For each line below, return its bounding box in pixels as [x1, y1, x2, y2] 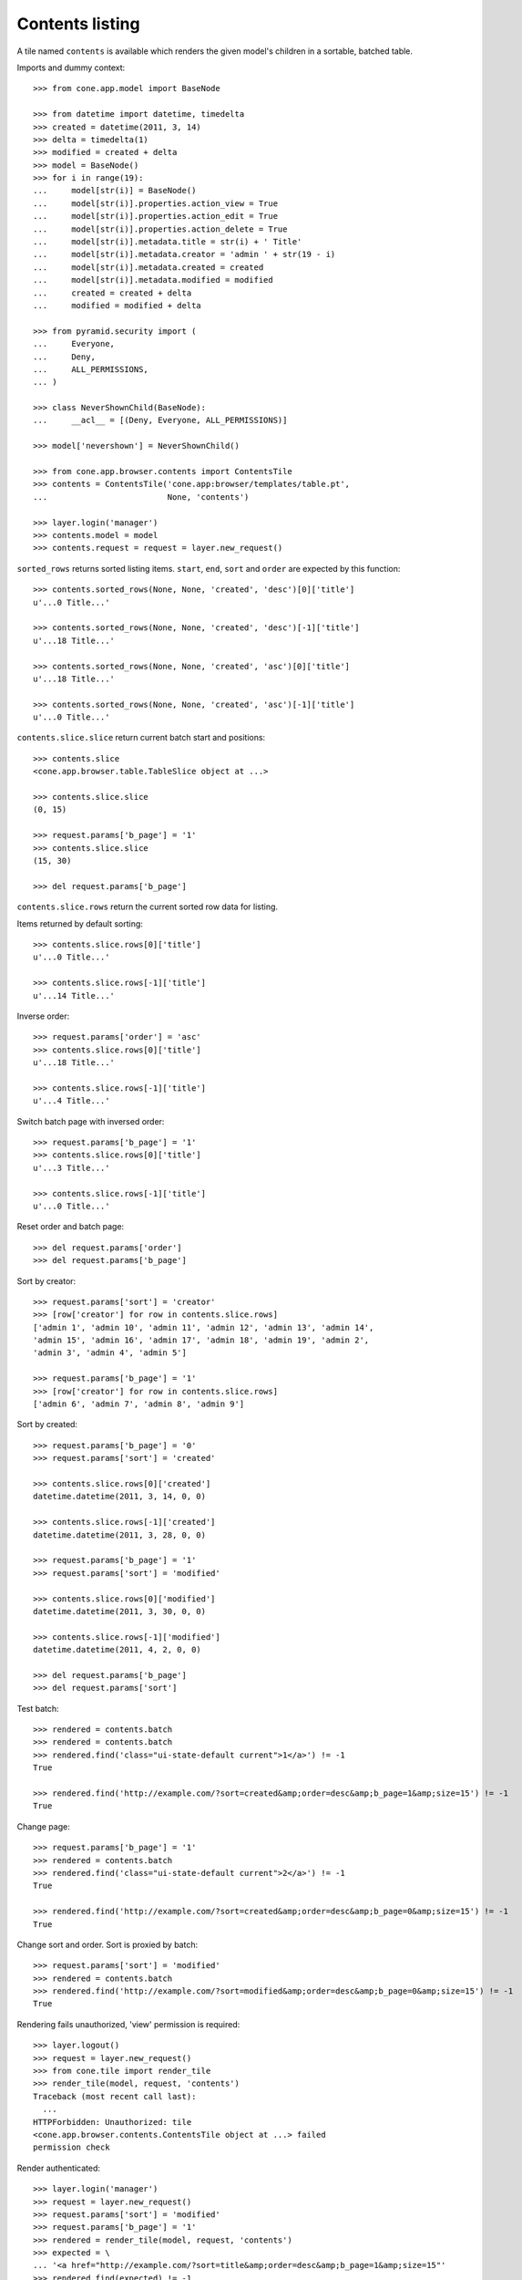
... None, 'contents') [33, 492, 250, 502]
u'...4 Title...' [33, 1095, 110, 1106]
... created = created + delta [33, 287, 192, 298]
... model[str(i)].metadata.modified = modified [33, 275, 273, 285]
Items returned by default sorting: [16, 917, 143, 929]
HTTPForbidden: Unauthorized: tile [33, 2117, 192, 2127]
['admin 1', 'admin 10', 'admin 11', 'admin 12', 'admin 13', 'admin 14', [33, 1322, 374, 1332]
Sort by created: [16, 1419, 77, 1430]
